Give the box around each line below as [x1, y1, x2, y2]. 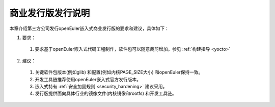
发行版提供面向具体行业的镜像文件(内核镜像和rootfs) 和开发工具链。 [35, 90, 177, 96]
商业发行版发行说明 [9, 8, 90, 19]
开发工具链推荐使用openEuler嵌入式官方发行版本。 [35, 76, 141, 82]
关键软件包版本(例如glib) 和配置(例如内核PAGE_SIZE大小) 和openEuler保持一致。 [35, 69, 203, 76]
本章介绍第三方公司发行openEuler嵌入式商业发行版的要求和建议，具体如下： [9, 25, 169, 31]
